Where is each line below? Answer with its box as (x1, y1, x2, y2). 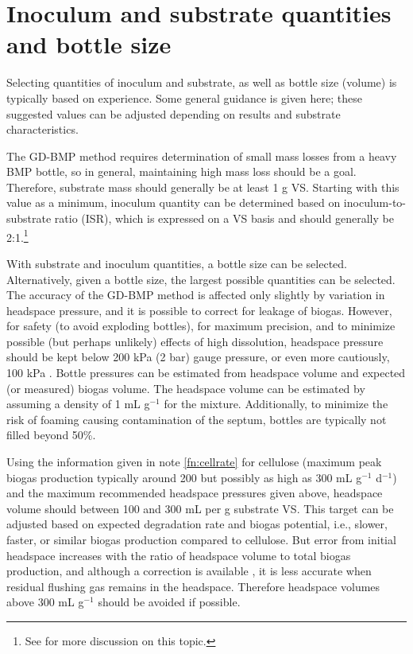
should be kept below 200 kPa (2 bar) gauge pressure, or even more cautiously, (6, 348, 390, 365)
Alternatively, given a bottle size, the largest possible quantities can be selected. (6, 271, 396, 287)
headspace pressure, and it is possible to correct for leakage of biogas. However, (6, 302, 392, 318)
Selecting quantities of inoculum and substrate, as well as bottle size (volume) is (6, 74, 397, 91)
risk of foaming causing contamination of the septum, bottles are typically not (6, 411, 387, 427)
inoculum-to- (343, 194, 407, 211)
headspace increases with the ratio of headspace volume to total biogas (6, 547, 351, 563)
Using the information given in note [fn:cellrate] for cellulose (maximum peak (6, 454, 382, 470)
